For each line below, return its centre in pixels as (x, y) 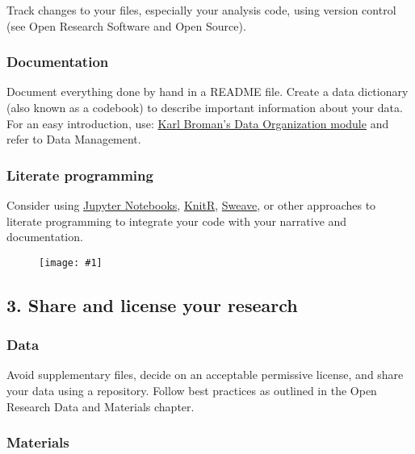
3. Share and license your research (152, 304)
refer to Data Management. (74, 139)
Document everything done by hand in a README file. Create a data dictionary (207, 92)
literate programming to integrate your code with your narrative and (177, 221)
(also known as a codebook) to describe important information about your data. (205, 107)
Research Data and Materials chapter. (101, 406)
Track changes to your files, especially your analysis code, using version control (201, 10)
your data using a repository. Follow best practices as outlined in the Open (192, 391)
